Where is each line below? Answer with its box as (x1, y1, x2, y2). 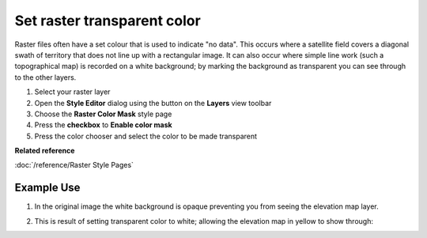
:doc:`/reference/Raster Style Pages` (14, 161, 134, 170)
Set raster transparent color (14, 12, 201, 29)
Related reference (14, 146, 75, 156)
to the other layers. (14, 72, 77, 82)
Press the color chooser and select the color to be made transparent (34, 131, 257, 141)
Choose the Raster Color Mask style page (34, 109, 172, 119)
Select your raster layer (34, 87, 111, 96)
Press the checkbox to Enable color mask (34, 120, 173, 130)
